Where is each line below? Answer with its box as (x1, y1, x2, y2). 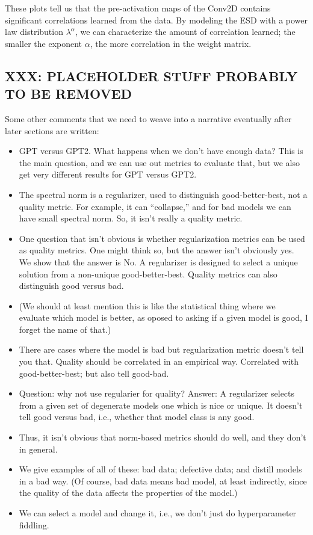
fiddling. (19, 518, 49, 531)
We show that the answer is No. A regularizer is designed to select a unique (19, 255, 298, 268)
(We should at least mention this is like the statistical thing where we (19, 299, 276, 312)
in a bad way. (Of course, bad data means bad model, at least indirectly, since (19, 474, 307, 487)
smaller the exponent (5, 37, 82, 49)
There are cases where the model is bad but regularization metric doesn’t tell (19, 343, 304, 356)
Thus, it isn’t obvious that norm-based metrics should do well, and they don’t (19, 431, 306, 444)
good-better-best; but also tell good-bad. (19, 366, 169, 379)
